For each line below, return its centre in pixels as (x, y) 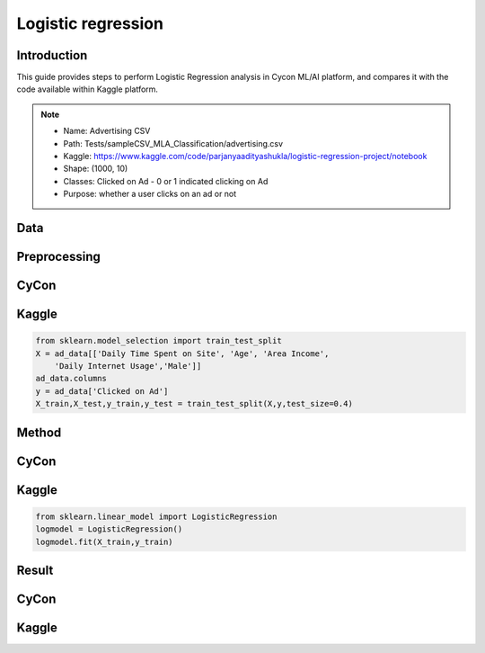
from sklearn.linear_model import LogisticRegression (156, 516)
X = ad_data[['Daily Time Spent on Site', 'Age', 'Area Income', (182, 353)
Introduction (52, 55)
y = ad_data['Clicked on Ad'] (102, 391)
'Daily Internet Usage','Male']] (128, 366)
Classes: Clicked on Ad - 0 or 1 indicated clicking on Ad (166, 181)
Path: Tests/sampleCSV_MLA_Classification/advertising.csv (173, 143)
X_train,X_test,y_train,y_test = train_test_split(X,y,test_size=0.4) (194, 404)
